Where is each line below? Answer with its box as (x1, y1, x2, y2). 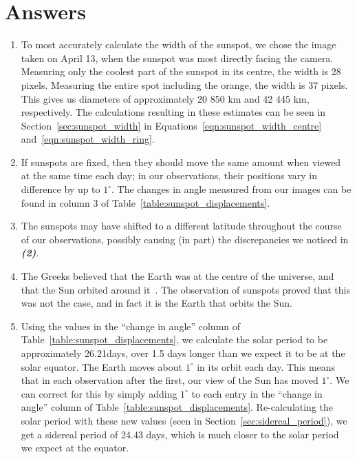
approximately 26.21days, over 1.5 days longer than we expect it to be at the (21, 346, 345, 360)
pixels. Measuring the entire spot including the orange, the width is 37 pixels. (21, 77, 348, 92)
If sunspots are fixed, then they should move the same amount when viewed (21, 154, 341, 169)
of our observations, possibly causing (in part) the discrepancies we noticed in (21, 232, 349, 246)
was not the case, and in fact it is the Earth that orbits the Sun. (21, 296, 292, 310)
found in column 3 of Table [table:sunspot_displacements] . (21, 195, 270, 210)
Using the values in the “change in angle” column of (21, 318, 241, 333)
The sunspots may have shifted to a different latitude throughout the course (21, 218, 342, 233)
